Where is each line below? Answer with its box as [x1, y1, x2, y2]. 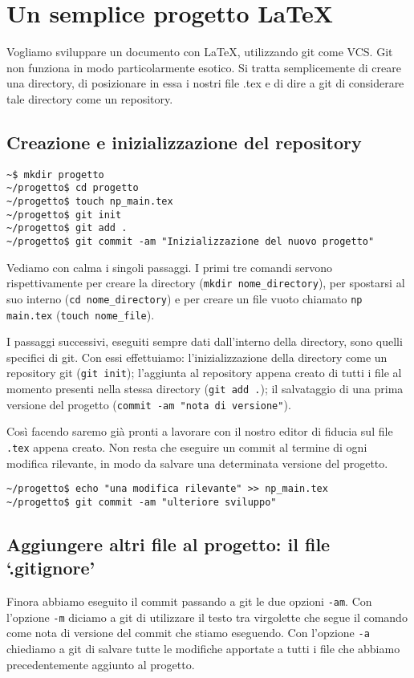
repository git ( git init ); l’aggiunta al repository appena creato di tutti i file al [6, 364, 402, 381]
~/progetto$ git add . [6, 222, 128, 234]
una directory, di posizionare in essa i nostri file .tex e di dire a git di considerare [6, 75, 404, 91]
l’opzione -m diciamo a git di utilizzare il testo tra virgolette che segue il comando [6, 608, 408, 625]
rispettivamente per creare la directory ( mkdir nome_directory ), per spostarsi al [6, 274, 405, 291]
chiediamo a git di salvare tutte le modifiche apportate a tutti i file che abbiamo [6, 640, 400, 657]
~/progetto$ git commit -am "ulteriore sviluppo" [6, 496, 277, 508]
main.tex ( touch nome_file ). [6, 306, 155, 323]
